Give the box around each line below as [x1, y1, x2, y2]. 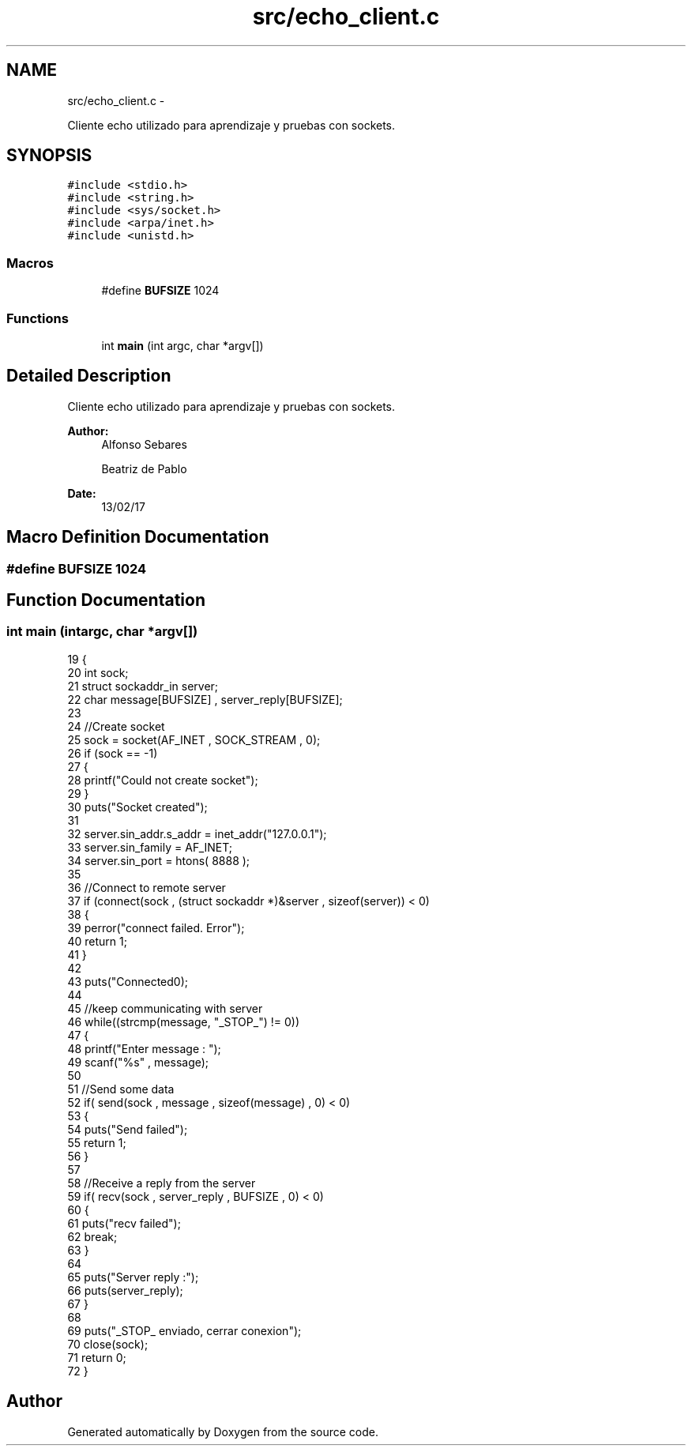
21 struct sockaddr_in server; [67, 679, 219, 693]
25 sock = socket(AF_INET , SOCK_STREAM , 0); [67, 732, 321, 747]
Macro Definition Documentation [6, 527, 269, 547]
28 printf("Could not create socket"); [67, 773, 258, 787]
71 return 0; [67, 1350, 126, 1364]
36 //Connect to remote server [67, 880, 226, 894]
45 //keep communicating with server [67, 1001, 263, 1015]
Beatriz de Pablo [101, 461, 187, 476]
